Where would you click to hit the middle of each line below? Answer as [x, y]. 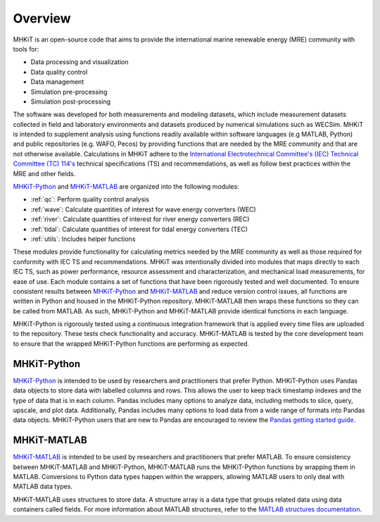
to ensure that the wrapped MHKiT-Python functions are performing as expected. [131, 343]
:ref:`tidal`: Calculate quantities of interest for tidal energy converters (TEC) [139, 229]
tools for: [26, 49]
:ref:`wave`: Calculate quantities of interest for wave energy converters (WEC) [143, 209]
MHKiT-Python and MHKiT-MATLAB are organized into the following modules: [126, 187]
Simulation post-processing [71, 101]
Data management [57, 82]
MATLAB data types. [43, 487]
